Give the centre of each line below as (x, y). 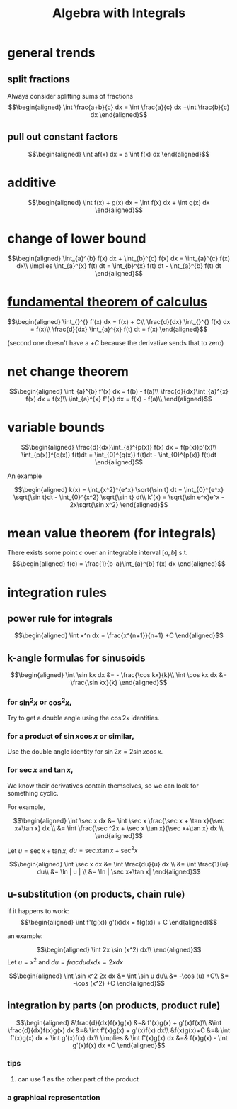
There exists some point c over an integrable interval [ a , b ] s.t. (98, 553)
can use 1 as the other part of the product (78, 1079)
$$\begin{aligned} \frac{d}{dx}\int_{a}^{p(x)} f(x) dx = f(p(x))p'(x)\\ (119, 447)
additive (32, 183)
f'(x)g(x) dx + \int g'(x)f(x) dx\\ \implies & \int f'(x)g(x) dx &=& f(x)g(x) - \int (119, 1037)
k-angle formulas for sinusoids (77, 658)
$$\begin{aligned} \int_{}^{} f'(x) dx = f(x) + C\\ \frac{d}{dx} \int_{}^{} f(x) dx (119, 321)
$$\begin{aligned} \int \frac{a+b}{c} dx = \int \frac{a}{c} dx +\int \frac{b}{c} (119, 107)
